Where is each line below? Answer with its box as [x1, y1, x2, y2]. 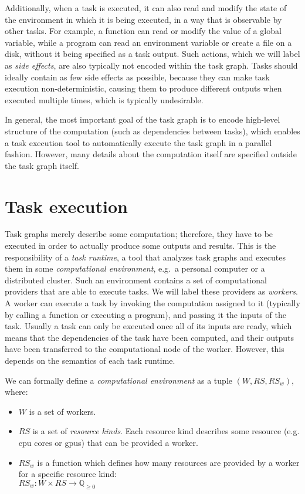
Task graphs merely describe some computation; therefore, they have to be [5, 228, 273, 240]
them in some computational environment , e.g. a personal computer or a [5, 262, 265, 275]
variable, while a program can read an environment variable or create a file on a [5, 36, 292, 48]
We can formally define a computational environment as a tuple [5, 374, 232, 386]
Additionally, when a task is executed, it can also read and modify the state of [5, 2, 287, 13]
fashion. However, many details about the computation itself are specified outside [5, 148, 297, 160]
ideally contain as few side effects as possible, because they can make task [5, 70, 270, 83]
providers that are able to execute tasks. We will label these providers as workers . [5, 285, 298, 297]
